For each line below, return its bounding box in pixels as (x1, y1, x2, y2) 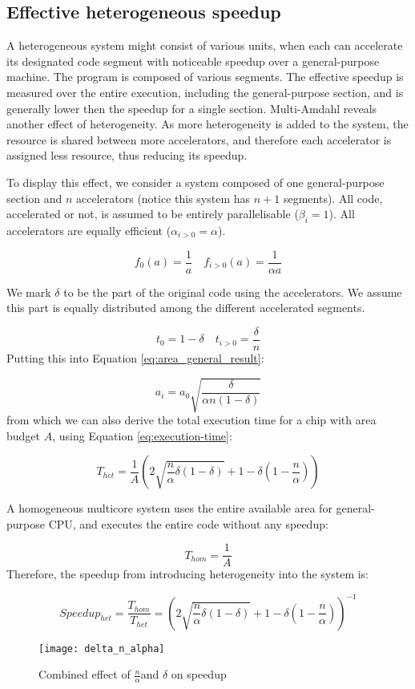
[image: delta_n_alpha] (38, 642, 165, 655)
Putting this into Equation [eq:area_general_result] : (6, 349, 264, 366)
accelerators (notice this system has (76, 189, 251, 206)
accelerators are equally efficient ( (6, 221, 171, 238)
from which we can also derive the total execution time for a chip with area (6, 411, 377, 428)
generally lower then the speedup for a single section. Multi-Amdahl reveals (6, 99, 377, 116)
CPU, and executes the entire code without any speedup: (48, 515, 328, 532)
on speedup (171, 666, 227, 683)
